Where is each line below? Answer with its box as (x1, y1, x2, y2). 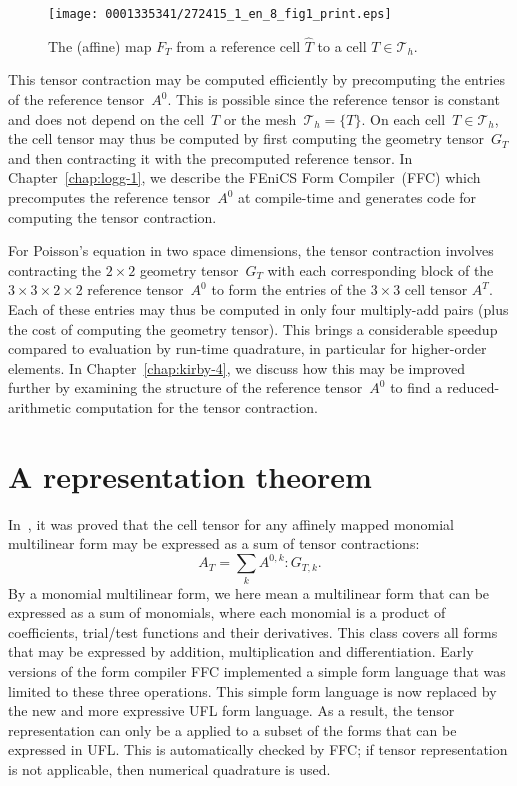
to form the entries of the (211, 279, 366, 300)
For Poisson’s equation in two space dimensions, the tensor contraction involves (8, 240, 494, 261)
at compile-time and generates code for (237, 187, 477, 208)
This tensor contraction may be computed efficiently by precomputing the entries (8, 69, 505, 90)
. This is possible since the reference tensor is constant (167, 89, 500, 110)
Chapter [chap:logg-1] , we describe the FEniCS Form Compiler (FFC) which (8, 167, 481, 188)
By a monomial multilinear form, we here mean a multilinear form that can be (8, 582, 490, 603)
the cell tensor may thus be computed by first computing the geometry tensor (8, 128, 485, 149)
